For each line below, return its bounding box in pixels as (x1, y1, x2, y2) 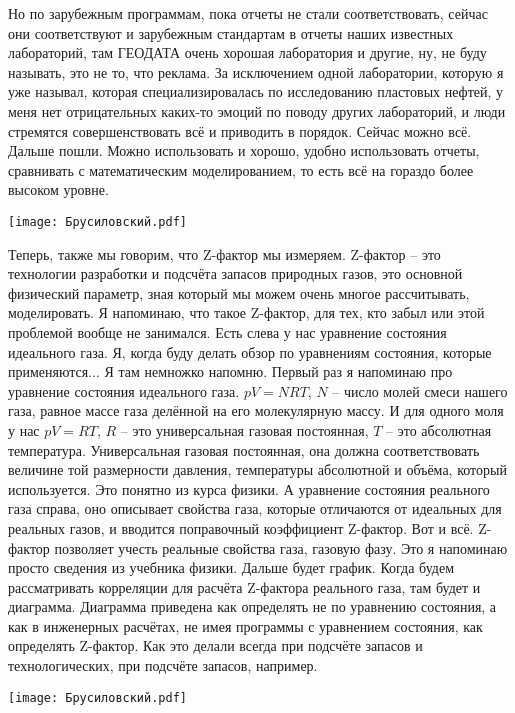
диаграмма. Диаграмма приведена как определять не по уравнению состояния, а (8, 596, 497, 617)
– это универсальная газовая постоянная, (120, 419, 369, 440)
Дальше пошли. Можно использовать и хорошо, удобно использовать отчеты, (8, 140, 480, 161)
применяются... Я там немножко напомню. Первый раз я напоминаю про (8, 361, 453, 382)
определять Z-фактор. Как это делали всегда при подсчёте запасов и (8, 635, 423, 656)
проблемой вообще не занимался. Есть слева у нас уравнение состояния (8, 321, 447, 342)
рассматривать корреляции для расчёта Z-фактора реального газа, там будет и (8, 576, 481, 597)
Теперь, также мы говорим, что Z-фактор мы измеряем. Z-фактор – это (8, 243, 441, 264)
